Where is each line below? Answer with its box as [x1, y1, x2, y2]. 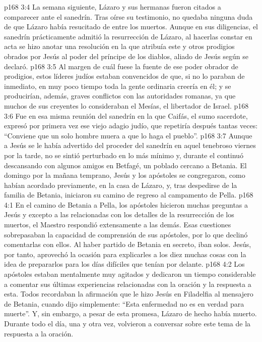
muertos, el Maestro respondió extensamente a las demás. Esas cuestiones [4, 219, 231, 230]
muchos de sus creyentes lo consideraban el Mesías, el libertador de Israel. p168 [4, 100, 249, 111]
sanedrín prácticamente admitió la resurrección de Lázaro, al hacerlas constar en [4, 31, 252, 41]
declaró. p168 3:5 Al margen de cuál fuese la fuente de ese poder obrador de [4, 61, 238, 71]
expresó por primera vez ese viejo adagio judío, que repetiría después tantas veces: [4, 120, 258, 131]
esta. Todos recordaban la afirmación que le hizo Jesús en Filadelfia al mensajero [4, 288, 253, 299]
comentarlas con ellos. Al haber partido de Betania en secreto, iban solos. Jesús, [4, 239, 251, 250]
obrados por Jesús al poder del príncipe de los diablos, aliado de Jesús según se [4, 51, 249, 61]
